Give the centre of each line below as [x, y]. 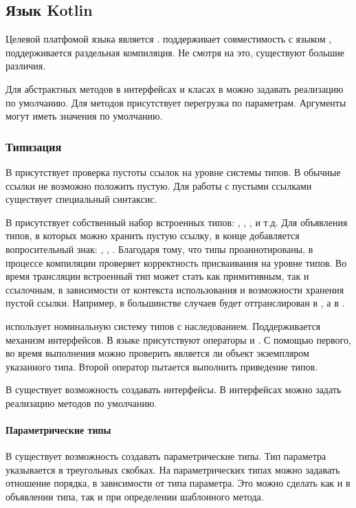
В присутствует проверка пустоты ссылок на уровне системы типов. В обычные [173, 172]
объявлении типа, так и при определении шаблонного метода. [135, 497]
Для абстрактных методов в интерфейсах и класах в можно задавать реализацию [175, 88]
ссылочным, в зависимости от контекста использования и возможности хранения [175, 289]
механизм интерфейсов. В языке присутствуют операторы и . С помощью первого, [178, 339]
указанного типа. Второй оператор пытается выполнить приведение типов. [162, 366]
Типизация [34, 146]
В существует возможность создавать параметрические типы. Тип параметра [166, 456]
